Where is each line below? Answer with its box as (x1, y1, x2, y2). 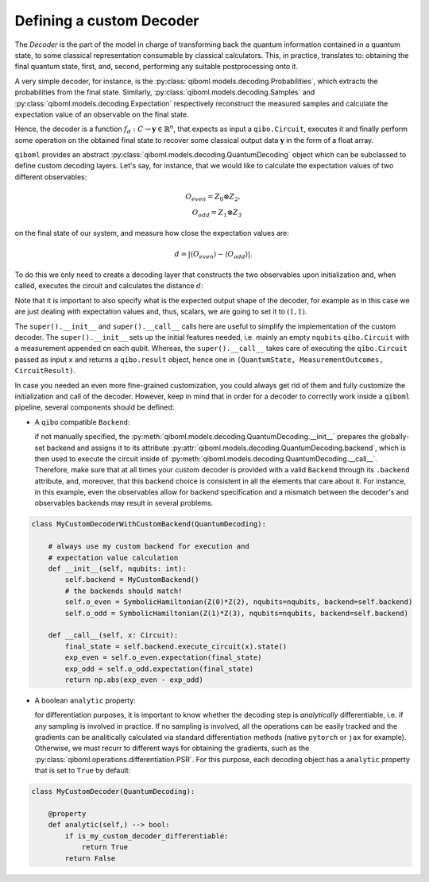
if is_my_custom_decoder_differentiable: (64, 831, 229, 841)
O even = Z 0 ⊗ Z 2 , (185, 192, 241, 202)
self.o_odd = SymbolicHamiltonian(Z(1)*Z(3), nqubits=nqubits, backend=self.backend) (64, 608, 409, 618)
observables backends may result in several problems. (34, 499, 214, 508)
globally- (380, 432, 410, 441)
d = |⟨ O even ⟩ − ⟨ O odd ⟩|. (174, 249, 253, 260)
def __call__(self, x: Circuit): (48, 631, 179, 640)
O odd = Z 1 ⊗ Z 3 (191, 207, 242, 218)
